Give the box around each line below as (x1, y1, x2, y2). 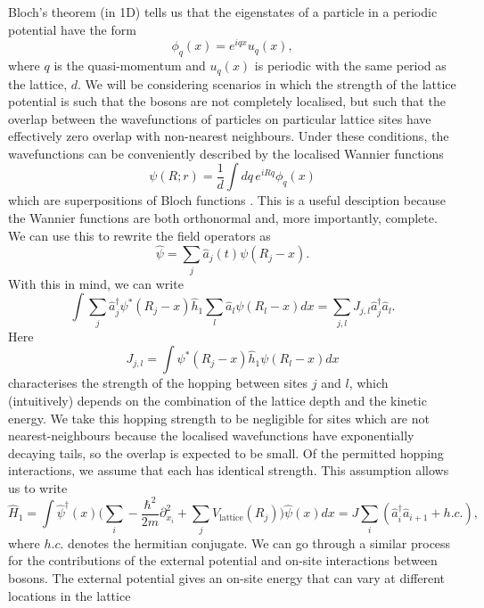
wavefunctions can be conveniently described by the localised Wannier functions (8, 144, 444, 162)
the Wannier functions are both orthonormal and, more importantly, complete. (8, 209, 438, 227)
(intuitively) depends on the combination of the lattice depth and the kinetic (8, 390, 427, 409)
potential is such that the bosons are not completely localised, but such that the (8, 92, 446, 111)
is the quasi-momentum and (53, 56, 206, 75)
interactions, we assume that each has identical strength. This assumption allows (8, 461, 449, 480)
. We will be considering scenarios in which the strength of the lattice (78, 74, 456, 93)
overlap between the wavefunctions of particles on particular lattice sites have (8, 109, 431, 127)
